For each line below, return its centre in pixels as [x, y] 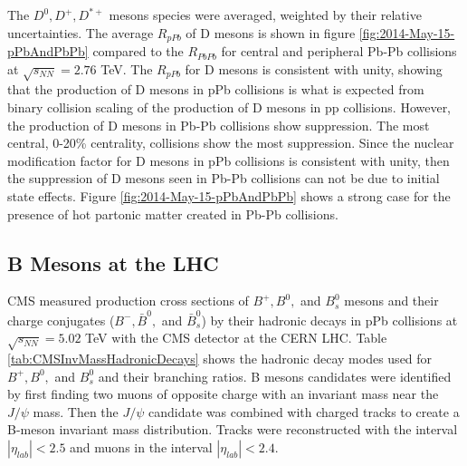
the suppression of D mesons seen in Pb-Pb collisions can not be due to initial [224, 178]
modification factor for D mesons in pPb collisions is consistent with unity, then [229, 160]
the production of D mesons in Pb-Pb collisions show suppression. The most [219, 125]
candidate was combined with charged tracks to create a [304, 411]
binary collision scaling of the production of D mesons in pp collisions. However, [229, 107]
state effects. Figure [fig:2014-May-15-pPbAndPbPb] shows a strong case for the [229, 195]
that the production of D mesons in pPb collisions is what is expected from [216, 89]
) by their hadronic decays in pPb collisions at [329, 320]
